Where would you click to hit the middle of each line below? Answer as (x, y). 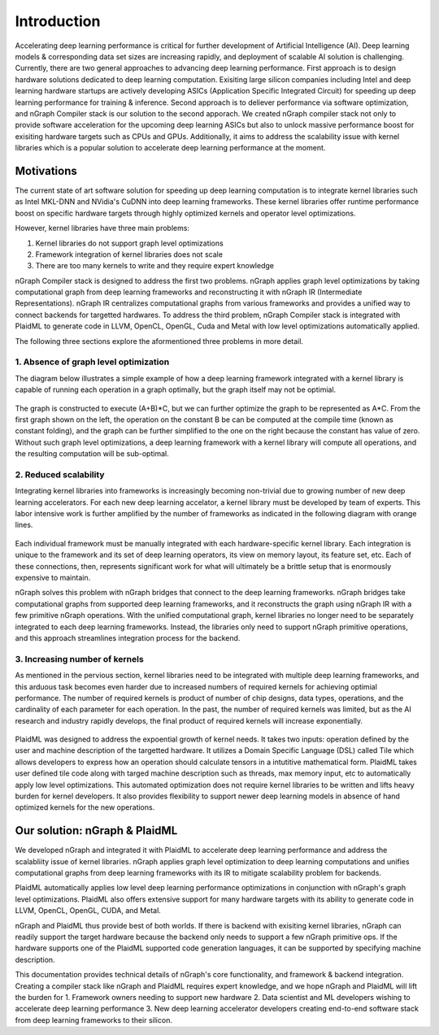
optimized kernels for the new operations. (85, 807)
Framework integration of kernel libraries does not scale (129, 254)
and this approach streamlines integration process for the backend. (128, 637)
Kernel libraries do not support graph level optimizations (129, 243)
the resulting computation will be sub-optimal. (92, 454)
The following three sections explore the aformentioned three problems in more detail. (159, 341)
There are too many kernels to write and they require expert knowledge (154, 266)
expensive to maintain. (53, 578)
